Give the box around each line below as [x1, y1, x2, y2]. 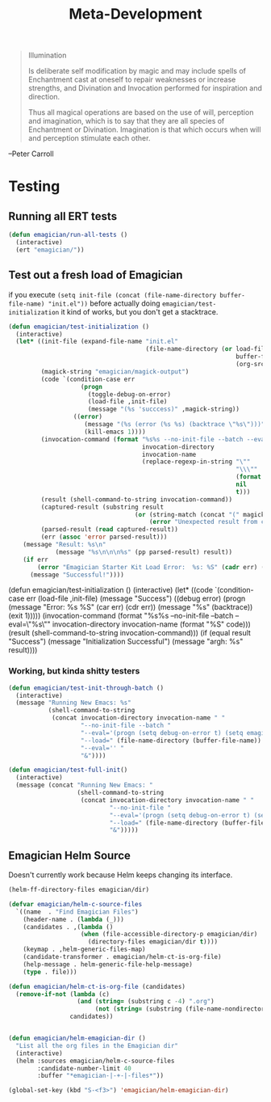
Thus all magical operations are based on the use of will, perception [27, 108, 254, 117]
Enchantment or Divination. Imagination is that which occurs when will [27, 125, 261, 134]
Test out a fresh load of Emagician [8, 268, 183, 282]
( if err [23, 555, 48, 564]
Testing [8, 177, 60, 196]
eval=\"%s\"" [8, 619, 51, 629]
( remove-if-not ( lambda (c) [15, 990, 110, 999]
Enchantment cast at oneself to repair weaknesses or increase [27, 74, 236, 85]
